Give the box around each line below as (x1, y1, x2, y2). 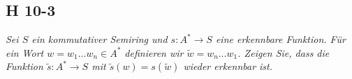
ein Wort (6, 45, 44, 60)
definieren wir (124, 45, 184, 60)
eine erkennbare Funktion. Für (215, 32, 346, 46)
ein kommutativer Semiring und (31, 32, 168, 46)
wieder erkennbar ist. (183, 59, 273, 73)
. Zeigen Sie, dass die (237, 45, 330, 60)
